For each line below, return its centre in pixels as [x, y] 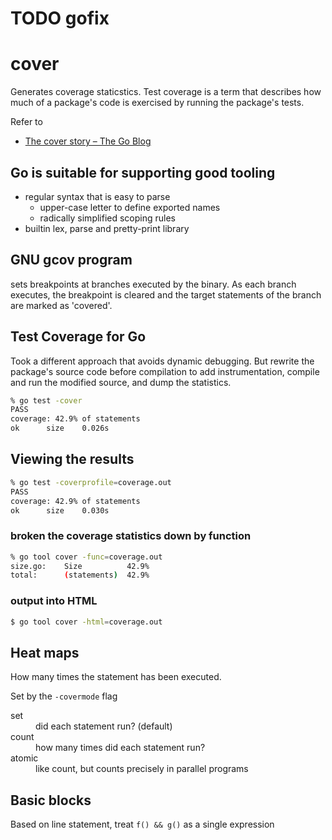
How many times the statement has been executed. [116, 677]
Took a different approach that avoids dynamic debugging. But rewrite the [162, 361]
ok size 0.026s [60, 428]
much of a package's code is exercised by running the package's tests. [157, 103]
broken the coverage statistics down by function [131, 536]
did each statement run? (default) [104, 726]
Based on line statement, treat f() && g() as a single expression [142, 824]
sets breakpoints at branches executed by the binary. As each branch [153, 284]
